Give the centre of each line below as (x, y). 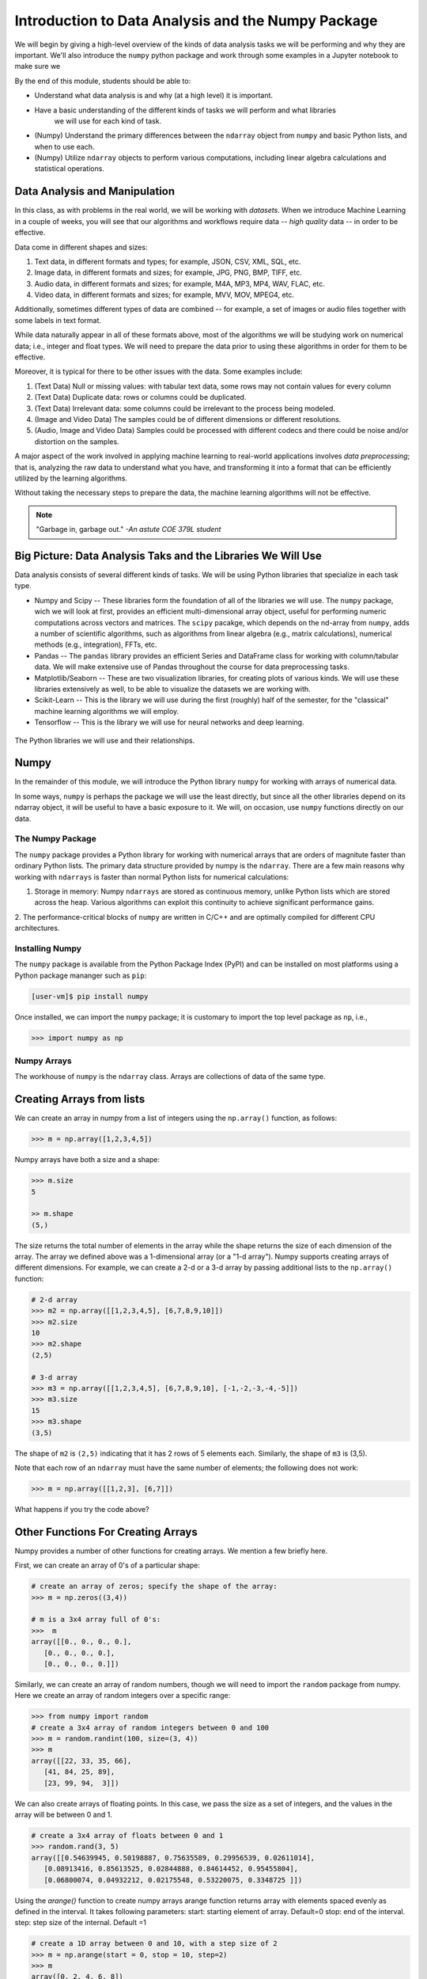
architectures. (37, 928)
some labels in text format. (58, 320)
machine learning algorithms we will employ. (107, 711)
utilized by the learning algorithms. (71, 478)
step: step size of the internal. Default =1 (80, 1923)
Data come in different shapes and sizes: (81, 247)
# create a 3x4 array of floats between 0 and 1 (127, 1835)
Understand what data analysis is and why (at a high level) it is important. (153, 96)
